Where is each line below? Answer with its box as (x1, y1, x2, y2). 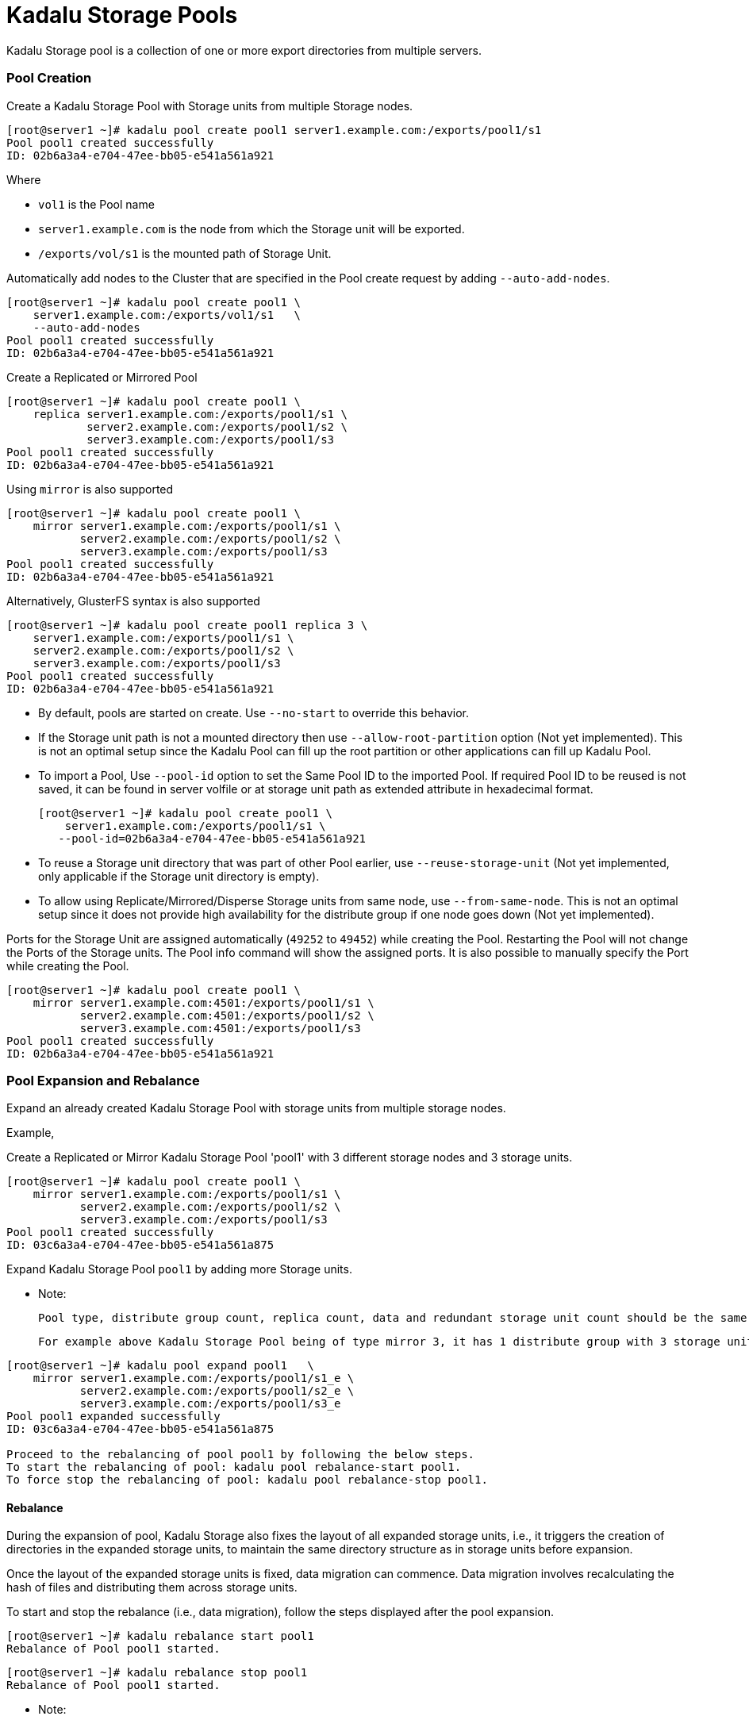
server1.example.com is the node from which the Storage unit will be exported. (38, 221, 465, 236)
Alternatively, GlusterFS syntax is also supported (6, 593, 260, 608)
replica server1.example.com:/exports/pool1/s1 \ (33, 407, 348, 420)
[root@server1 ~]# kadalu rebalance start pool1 (6, 1630, 314, 1643)
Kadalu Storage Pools (6, 2, 238, 29)
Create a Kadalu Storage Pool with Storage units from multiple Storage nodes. (6, 98, 413, 113)
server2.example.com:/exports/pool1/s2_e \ (79, 1384, 355, 1398)
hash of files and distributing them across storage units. (6, 1580, 298, 1595)
